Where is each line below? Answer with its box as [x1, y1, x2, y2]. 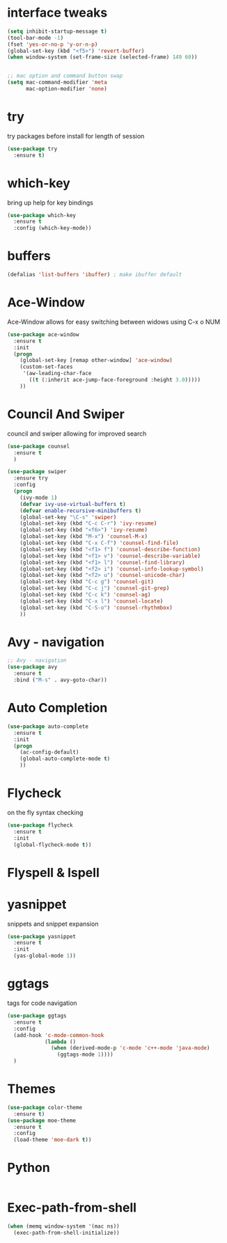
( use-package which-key [7, 212, 77, 219]
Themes [7, 1081, 56, 1097]
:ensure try [13, 475, 49, 482]
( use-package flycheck [7, 821, 73, 829]
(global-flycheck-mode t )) [13, 841, 92, 848]
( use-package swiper [7, 468, 68, 475]
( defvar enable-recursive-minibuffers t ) [19, 507, 141, 514]
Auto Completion [7, 700, 108, 716]
